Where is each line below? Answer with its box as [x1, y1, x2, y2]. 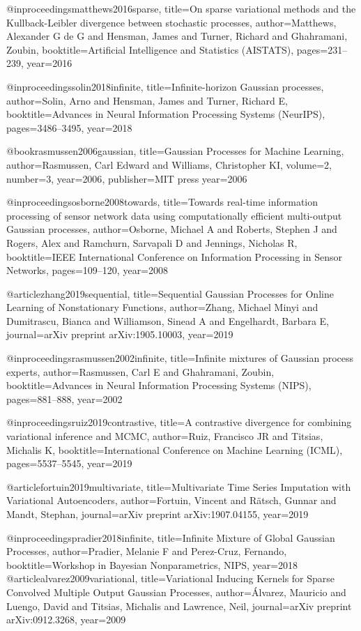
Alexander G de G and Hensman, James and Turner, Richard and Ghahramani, [6, 29, 348, 43]
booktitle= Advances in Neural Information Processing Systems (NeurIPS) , [6, 107, 325, 121]
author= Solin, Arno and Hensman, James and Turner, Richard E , [6, 93, 288, 107]
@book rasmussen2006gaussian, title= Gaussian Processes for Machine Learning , [6, 144, 344, 158]
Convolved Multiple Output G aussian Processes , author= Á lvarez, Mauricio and [6, 584, 346, 599]
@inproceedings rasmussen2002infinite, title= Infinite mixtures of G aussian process [6, 351, 354, 365]
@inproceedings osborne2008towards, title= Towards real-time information [6, 195, 318, 209]
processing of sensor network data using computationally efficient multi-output [6, 208, 342, 222]
